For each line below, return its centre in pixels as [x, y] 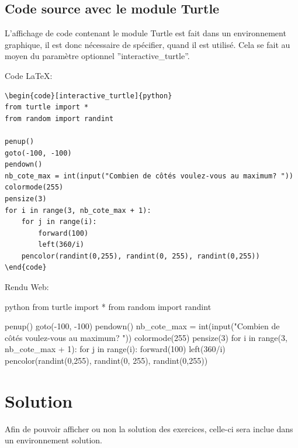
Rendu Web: [27, 287]
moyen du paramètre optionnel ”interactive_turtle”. [97, 56]
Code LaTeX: [29, 75]
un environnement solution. [53, 440]
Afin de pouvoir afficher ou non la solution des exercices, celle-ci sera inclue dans [149, 428]
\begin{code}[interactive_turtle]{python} [89, 96]
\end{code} [26, 268]
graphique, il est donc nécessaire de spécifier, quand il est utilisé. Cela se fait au [148, 44]
